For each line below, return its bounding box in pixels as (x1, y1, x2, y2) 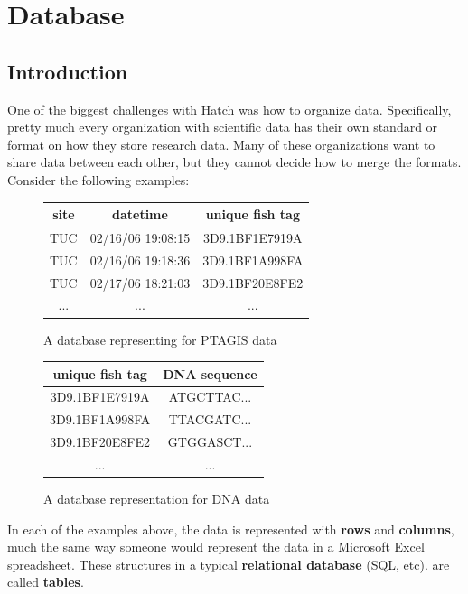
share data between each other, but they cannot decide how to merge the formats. (7, 153, 462, 172)
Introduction (7, 57, 128, 85)
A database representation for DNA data (43, 489, 270, 508)
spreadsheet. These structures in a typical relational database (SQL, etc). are (7, 554, 450, 573)
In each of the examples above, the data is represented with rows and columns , (7, 519, 454, 538)
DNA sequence (163, 364, 257, 383)
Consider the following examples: (7, 170, 190, 189)
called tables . (7, 572, 84, 591)
